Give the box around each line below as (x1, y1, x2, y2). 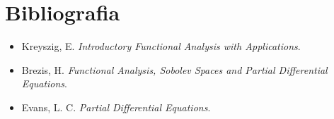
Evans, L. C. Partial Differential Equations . (21, 99, 211, 114)
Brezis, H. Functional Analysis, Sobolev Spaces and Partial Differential (21, 62, 328, 77)
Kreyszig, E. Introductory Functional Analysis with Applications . (21, 39, 301, 54)
